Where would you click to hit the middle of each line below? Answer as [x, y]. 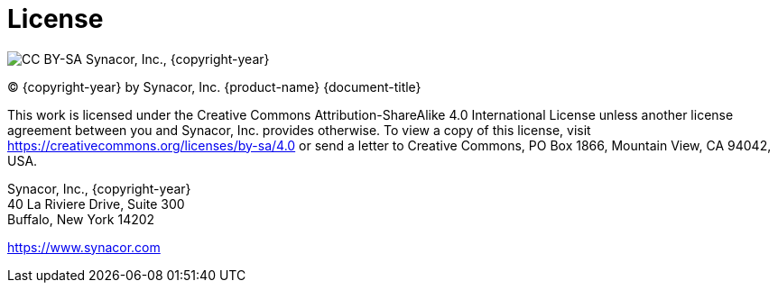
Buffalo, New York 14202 [81, 219]
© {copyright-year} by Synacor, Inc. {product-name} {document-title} [214, 86]
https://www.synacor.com [84, 247]
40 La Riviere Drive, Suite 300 [96, 204]
